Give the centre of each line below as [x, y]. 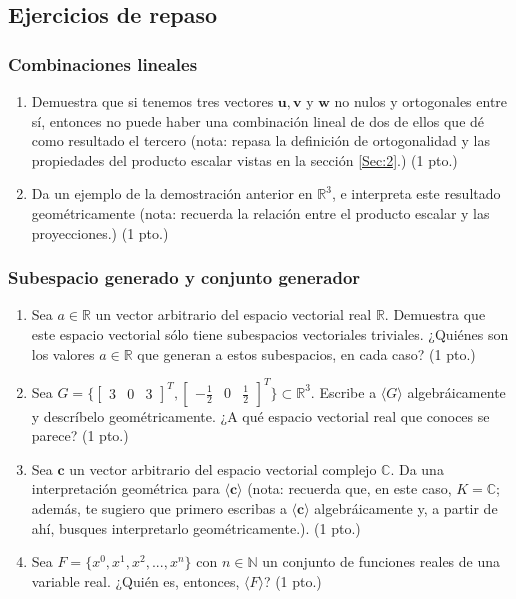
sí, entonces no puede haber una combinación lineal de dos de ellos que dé [258, 120]
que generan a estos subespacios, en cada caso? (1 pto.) [306, 353]
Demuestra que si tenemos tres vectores [152, 101]
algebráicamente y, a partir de [406, 508]
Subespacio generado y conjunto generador [184, 277]
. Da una [417, 468]
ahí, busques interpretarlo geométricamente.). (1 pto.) [196, 527]
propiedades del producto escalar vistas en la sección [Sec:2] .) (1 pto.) [244, 159]
